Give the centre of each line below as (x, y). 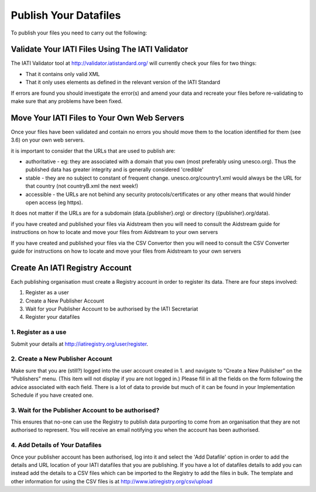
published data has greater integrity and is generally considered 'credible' (115, 170)
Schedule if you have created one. (52, 395)
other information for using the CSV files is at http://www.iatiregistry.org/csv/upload (112, 481)
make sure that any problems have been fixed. (67, 101)
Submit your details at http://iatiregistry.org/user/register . (80, 344)
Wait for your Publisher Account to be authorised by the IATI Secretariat (112, 309)
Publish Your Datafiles (66, 15)
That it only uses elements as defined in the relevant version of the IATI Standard (123, 82)
